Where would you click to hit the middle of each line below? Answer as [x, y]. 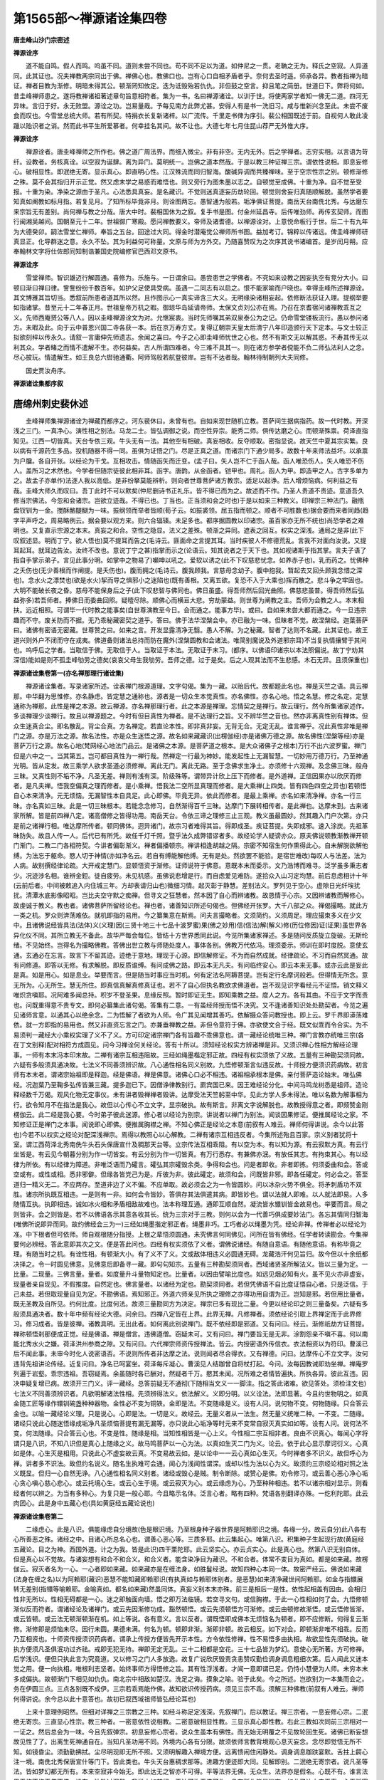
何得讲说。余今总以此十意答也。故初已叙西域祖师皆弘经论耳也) [105, 1699]
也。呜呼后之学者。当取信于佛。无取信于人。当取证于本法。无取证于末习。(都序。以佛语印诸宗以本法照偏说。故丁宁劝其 [189, 650]
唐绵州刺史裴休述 [50, 403]
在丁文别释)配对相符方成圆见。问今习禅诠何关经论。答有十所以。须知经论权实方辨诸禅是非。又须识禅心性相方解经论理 [186, 1045]
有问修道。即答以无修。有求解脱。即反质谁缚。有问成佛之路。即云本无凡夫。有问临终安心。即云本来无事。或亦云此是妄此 [191, 965]
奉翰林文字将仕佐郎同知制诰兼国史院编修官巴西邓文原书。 [97, 251]
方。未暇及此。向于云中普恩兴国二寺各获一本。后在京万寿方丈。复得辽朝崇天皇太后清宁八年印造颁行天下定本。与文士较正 [191, 328]
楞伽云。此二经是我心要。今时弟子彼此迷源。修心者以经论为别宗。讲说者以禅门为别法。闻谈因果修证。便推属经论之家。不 [191, 1114]
